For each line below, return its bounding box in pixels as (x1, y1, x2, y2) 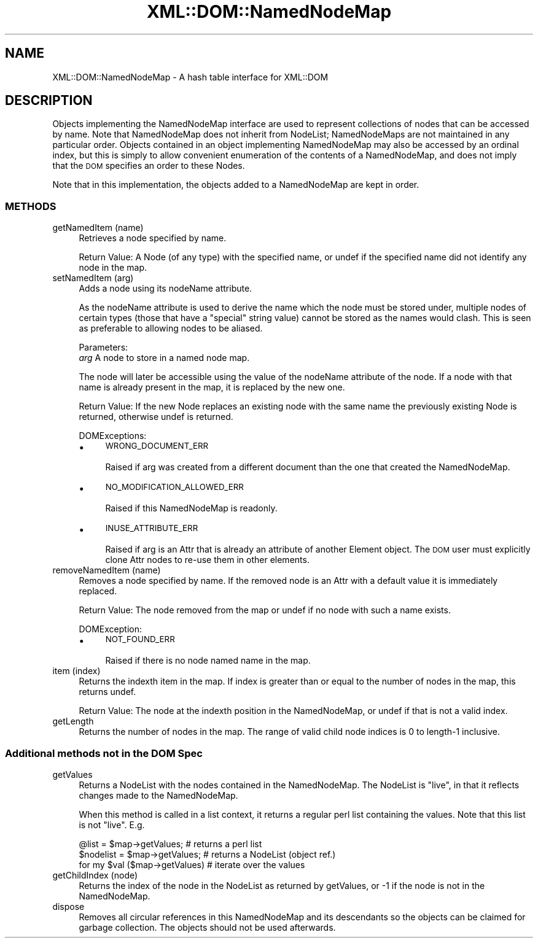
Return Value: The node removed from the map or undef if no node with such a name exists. (79, 605, 451, 616)
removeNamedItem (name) (52, 565, 161, 576)
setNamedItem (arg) (52, 273, 134, 284)
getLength (52, 716, 94, 727)
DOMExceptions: (79, 430, 147, 441)
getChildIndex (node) (52, 869, 138, 880)
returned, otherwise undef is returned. (79, 411, 233, 422)
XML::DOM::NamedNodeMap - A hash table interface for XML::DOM (52, 71, 329, 82)
